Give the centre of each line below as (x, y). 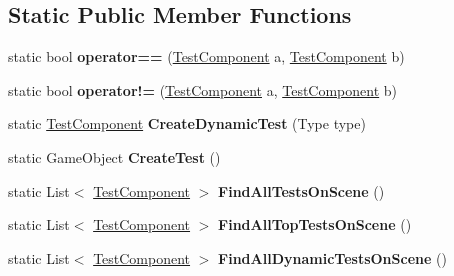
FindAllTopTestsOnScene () (315, 224)
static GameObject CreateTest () (114, 156)
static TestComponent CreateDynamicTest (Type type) (187, 123)
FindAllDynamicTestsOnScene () (332, 257)
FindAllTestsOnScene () (301, 190)
